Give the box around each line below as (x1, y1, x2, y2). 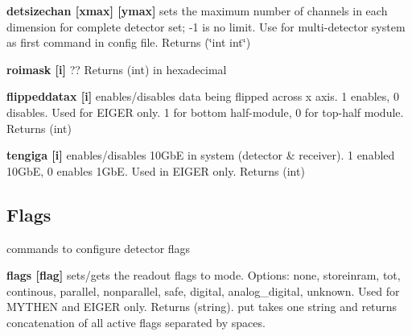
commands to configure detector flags (6, 239, 191, 256)
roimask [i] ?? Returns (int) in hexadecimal (6, 60, 227, 77)
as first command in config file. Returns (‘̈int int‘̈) (6, 34, 251, 51)
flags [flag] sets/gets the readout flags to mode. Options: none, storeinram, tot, (6, 267, 401, 284)
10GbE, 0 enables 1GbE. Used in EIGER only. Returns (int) (6, 162, 305, 179)
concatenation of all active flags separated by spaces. (6, 313, 266, 330)
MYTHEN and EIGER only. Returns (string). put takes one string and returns (6, 298, 398, 315)
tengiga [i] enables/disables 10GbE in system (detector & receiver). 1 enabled (6, 147, 395, 164)
